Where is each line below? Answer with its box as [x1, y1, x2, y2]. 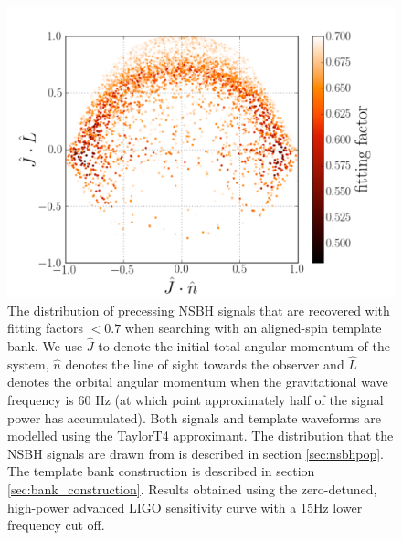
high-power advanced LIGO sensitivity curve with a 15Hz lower [7, 497, 363, 516]
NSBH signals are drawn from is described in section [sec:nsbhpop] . [7, 443, 384, 462]
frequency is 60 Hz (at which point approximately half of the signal [7, 390, 384, 409]
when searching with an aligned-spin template [124, 318, 382, 337]
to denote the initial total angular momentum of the [98, 337, 390, 355]
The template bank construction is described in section [7, 462, 315, 481]
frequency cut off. [7, 515, 105, 535]
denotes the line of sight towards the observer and [65, 354, 344, 373]
